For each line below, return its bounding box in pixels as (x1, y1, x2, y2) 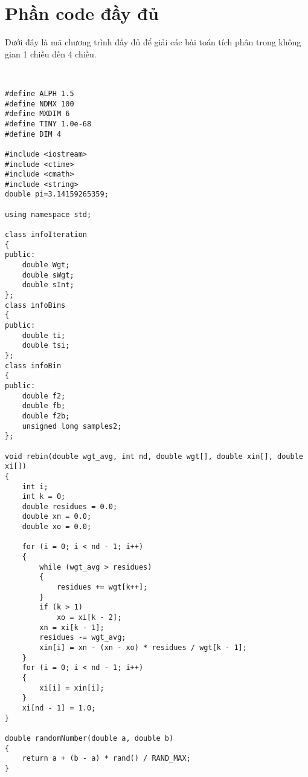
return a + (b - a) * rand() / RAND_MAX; (22, 754, 191, 763)
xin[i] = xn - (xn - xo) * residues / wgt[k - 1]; (39, 643, 247, 652)
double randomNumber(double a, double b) (5, 733, 174, 743)
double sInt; (22, 281, 74, 290)
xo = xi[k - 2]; (56, 613, 122, 622)
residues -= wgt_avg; (39, 633, 126, 642)
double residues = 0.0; (22, 502, 118, 511)
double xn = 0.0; (22, 512, 92, 521)
